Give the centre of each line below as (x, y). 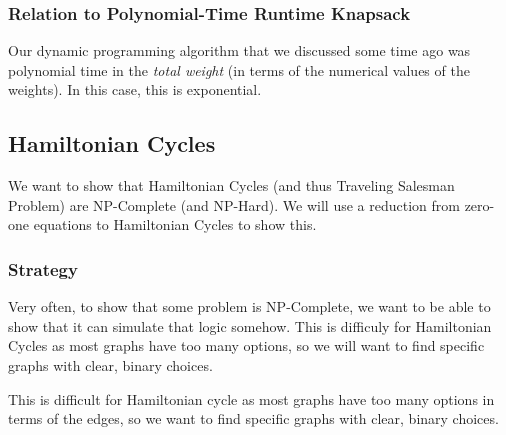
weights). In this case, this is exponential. (135, 89)
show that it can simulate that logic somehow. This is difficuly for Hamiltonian (250, 325)
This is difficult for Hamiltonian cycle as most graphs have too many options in (251, 398)
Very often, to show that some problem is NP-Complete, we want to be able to (249, 306)
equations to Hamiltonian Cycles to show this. (175, 224)
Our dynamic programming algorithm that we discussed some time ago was (239, 50)
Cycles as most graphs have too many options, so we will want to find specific (246, 345)
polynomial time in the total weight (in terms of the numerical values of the (239, 69)
